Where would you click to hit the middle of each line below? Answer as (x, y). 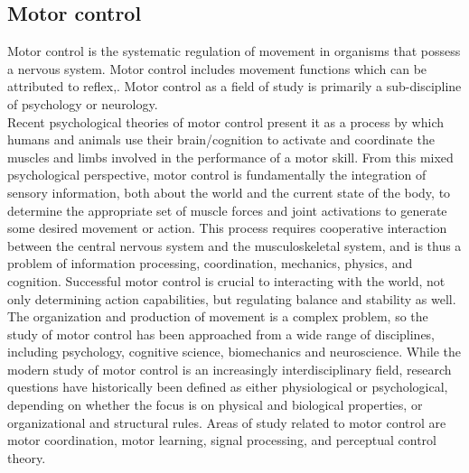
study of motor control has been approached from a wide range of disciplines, (221, 334)
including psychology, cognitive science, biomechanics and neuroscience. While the (234, 352)
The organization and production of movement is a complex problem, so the (218, 316)
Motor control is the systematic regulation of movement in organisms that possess (234, 51)
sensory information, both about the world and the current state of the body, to (229, 192)
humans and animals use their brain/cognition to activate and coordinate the (221, 139)
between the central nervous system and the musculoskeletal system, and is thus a (234, 245)
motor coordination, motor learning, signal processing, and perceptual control (222, 440)
